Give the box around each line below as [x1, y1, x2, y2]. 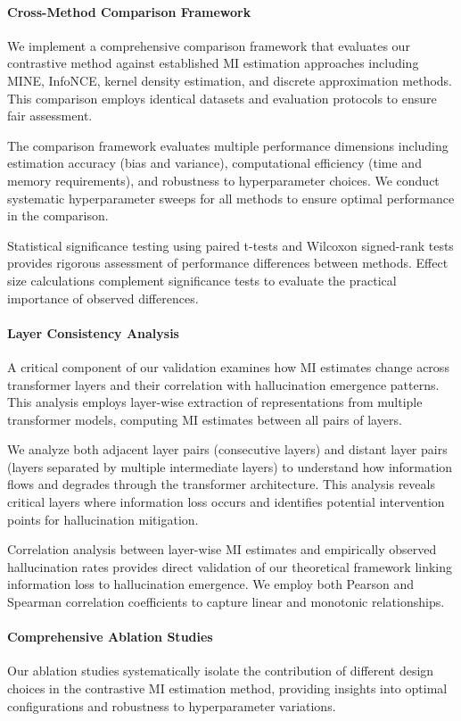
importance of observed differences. [7, 288, 199, 307]
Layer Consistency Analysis [7, 323, 179, 342]
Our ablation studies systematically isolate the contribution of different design [7, 661, 434, 680]
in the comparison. [7, 206, 109, 225]
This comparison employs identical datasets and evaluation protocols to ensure [7, 88, 437, 107]
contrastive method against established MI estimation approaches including [7, 54, 419, 72]
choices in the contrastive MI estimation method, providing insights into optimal [7, 679, 448, 698]
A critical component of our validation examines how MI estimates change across [7, 357, 449, 376]
